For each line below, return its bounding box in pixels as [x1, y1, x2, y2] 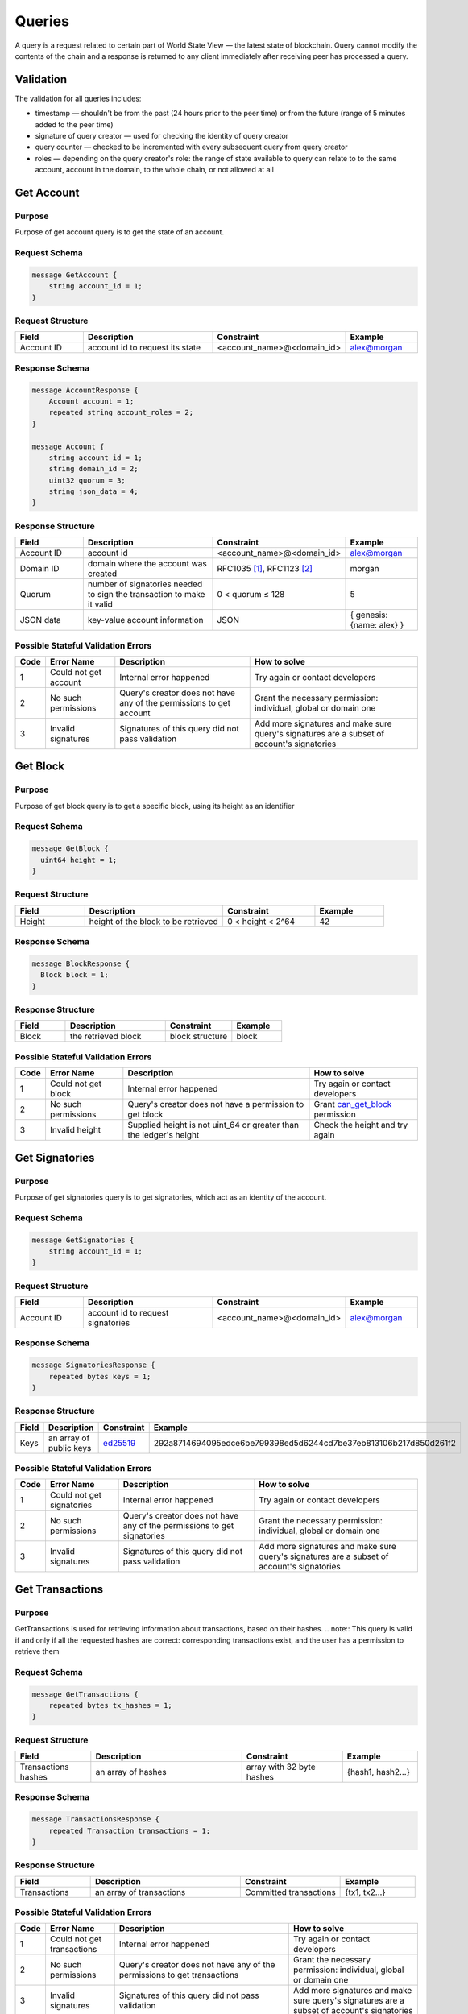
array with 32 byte [246, 1761, 316, 1772]
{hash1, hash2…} [346, 1767, 411, 1778]
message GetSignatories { [31, 1235, 135, 1245]
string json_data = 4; [48, 487, 139, 496]
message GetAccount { [31, 270, 118, 280]
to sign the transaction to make [87, 589, 205, 600]
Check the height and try [313, 1120, 408, 1131]
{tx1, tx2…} [345, 1886, 386, 1897]
